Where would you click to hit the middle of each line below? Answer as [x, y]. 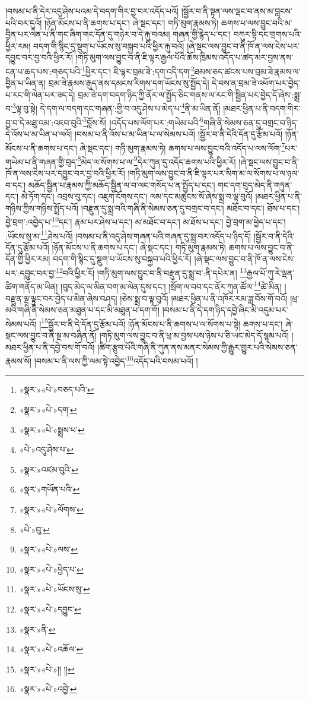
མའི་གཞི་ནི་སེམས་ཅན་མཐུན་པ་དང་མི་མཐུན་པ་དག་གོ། [83, 310]
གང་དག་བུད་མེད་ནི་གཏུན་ [255, 184]
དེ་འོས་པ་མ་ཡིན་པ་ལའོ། [39, 133]
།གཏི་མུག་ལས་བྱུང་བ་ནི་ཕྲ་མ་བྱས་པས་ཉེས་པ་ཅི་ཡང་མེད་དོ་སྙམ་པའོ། [194, 335]
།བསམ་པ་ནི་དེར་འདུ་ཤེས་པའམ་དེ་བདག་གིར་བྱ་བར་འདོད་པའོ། [92, 11]
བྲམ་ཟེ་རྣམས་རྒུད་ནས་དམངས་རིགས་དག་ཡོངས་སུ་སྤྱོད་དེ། [129, 83]
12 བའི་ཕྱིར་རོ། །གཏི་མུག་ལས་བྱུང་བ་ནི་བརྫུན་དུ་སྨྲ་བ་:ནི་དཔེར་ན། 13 [152, 272]
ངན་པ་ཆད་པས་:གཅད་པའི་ [44, 71]
